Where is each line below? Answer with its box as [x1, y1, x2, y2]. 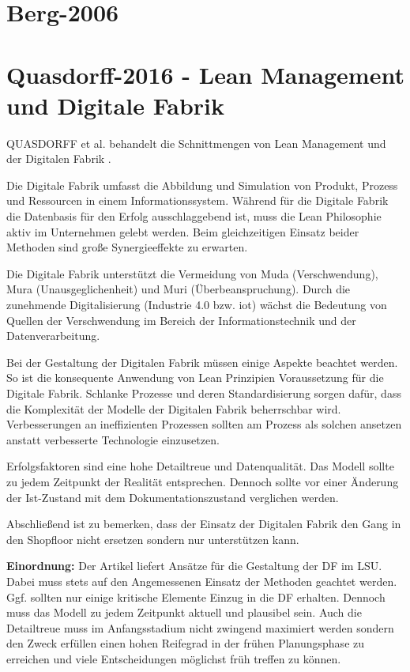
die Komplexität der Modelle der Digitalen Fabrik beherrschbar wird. [6, 400, 341, 417]
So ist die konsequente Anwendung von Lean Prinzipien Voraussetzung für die [6, 369, 384, 386]
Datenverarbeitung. [6, 327, 100, 344]
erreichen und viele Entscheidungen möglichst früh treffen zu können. [6, 650, 341, 666]
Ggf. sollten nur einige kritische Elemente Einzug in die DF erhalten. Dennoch [6, 588, 386, 605]
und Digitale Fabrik [6, 89, 224, 121]
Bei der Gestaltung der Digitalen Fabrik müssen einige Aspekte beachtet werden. [6, 353, 398, 370]
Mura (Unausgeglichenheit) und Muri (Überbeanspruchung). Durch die [6, 281, 351, 297]
